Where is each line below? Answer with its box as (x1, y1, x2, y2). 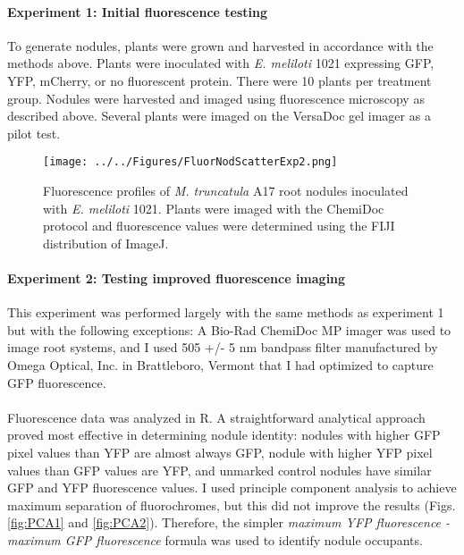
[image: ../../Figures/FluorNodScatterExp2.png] (43, 156, 338, 169)
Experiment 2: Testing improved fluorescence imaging (7, 268, 346, 287)
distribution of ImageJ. (43, 233, 169, 252)
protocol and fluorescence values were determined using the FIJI (43, 216, 395, 235)
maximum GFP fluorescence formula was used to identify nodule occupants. (7, 530, 423, 549)
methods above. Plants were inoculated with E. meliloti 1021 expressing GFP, (7, 54, 434, 72)
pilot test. (7, 123, 61, 142)
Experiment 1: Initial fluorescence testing (7, 2, 268, 21)
